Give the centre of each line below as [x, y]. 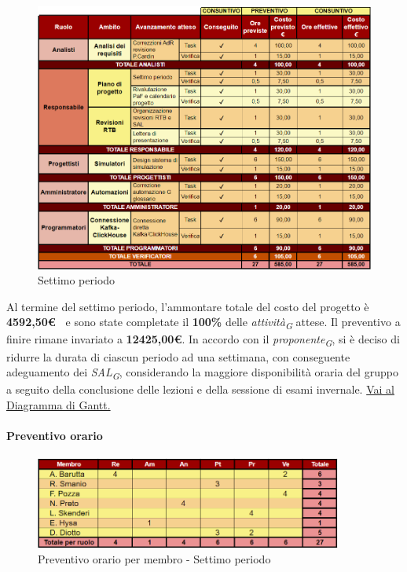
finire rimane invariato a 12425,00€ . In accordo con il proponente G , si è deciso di [203, 340]
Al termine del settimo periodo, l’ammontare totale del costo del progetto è [188, 306]
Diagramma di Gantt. [59, 404]
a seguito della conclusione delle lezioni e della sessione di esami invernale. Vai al [200, 389]
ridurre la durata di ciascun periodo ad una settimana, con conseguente [178, 356]
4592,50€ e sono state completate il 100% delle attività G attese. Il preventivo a [203, 323]
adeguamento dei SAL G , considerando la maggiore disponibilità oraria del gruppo [202, 373]
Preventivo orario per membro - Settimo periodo [154, 558]
